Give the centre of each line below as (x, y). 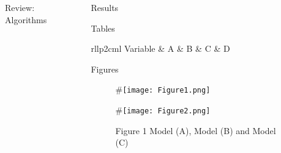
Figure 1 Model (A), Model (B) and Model (196, 130)
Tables (103, 28)
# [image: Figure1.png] (163, 89)
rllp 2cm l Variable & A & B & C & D (160, 48)
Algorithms (26, 19)
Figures (105, 69)
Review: (20, 7)
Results (105, 7)
